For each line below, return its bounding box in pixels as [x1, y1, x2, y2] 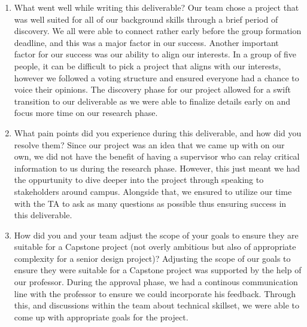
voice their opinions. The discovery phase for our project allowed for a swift [14, 83, 291, 96]
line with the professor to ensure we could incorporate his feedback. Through [14, 287, 296, 300]
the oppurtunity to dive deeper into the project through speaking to [14, 173, 264, 186]
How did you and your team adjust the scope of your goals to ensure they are [14, 228, 299, 241]
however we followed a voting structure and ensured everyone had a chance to [14, 71, 299, 84]
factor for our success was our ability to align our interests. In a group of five [14, 48, 297, 60]
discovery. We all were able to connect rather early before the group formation [14, 25, 302, 37]
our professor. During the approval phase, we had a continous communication [14, 276, 298, 288]
